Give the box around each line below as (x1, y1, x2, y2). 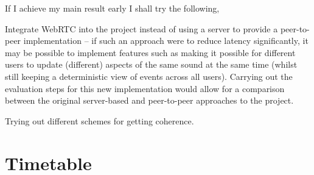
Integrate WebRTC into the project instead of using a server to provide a (5, 22, 278, 35)
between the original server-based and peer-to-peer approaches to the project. (5, 94, 294, 107)
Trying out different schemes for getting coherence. (5, 114, 194, 127)
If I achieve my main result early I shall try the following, (5, 2, 220, 14)
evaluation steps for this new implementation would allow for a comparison (5, 82, 285, 95)
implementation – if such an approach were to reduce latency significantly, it (23, 34, 309, 47)
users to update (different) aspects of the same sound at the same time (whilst (5, 58, 298, 71)
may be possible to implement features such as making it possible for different (5, 46, 296, 59)
